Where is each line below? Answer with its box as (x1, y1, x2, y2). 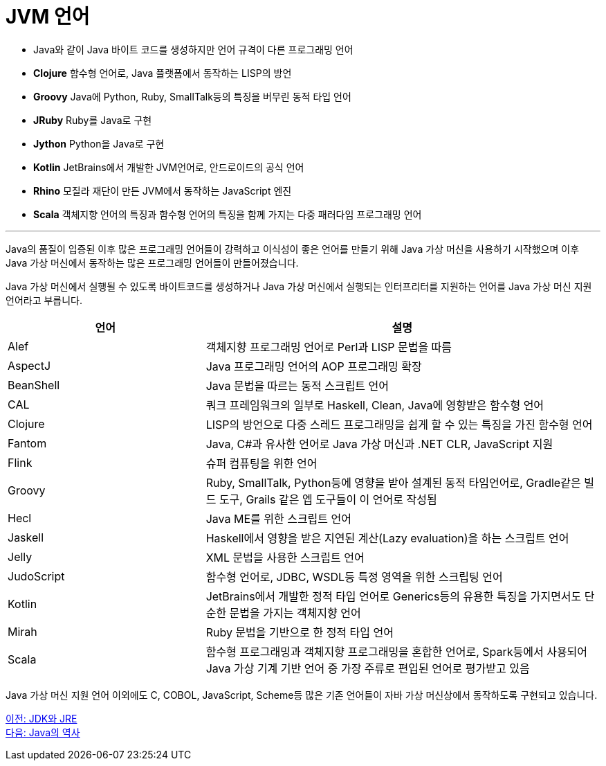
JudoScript (8, 569, 65, 583)
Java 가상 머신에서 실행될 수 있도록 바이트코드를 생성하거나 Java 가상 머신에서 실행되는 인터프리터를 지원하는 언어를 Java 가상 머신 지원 (6, 280, 592, 292)
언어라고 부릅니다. (6, 294, 83, 306)
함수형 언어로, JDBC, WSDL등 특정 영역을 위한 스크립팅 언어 (205, 569, 503, 584)
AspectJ (8, 358, 51, 373)
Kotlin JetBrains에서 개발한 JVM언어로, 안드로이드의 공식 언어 (33, 161, 304, 173)
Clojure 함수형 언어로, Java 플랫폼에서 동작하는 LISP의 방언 (33, 66, 292, 79)
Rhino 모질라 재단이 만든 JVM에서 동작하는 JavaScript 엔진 (33, 184, 292, 197)
